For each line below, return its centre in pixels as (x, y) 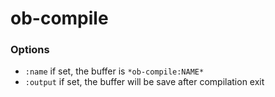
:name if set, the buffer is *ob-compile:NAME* (114, 71)
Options (30, 50)
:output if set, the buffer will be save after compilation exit (144, 82)
